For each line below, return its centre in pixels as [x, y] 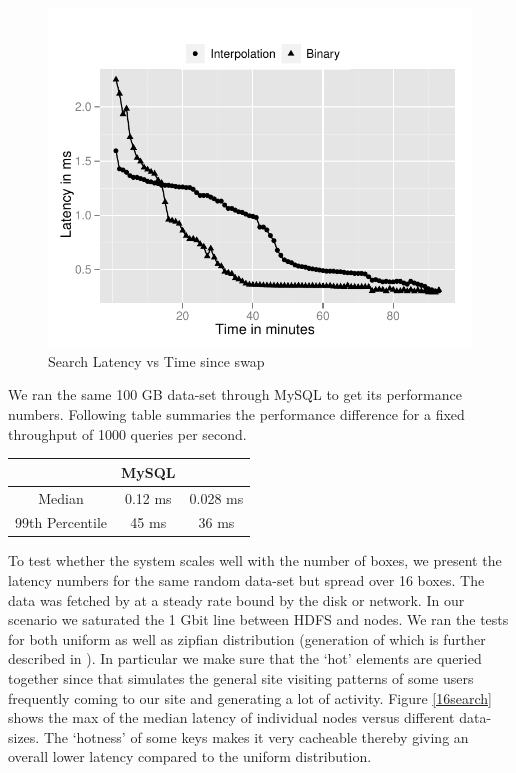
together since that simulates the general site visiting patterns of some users [241, 678]
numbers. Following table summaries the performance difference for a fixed [236, 413]
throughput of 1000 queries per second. [127, 433]
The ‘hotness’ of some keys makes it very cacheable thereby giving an [256, 736]
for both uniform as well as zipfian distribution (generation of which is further [247, 638]
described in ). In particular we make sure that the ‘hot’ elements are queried [245, 658]
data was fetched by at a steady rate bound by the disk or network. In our [236, 599]
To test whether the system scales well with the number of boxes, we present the [255, 560]
